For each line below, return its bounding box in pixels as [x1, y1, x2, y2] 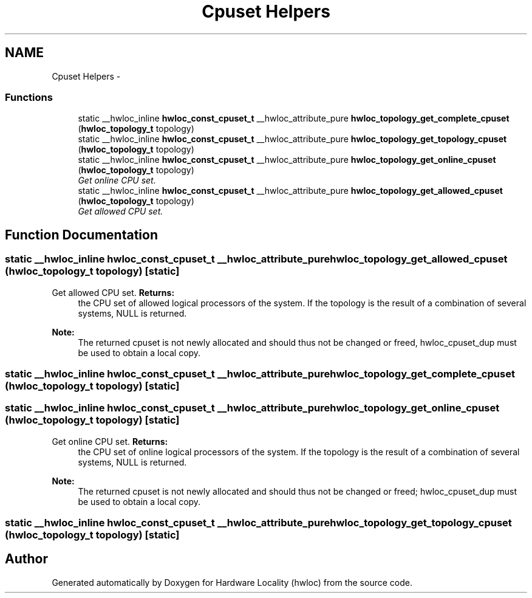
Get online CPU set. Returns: [52, 436, 168, 447]
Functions [5, 91, 53, 103]
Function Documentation [5, 227, 158, 242]
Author [5, 551, 48, 567]
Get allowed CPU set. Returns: [52, 287, 175, 298]
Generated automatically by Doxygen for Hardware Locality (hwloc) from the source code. [52, 577, 412, 588]
